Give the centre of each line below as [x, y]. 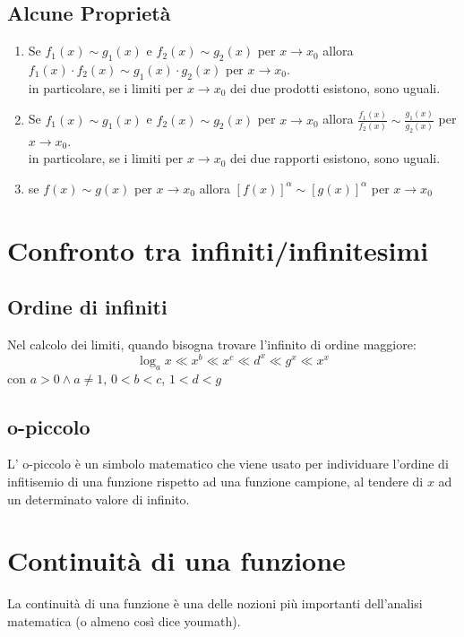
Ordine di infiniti [87, 307]
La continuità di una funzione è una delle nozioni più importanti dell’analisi [215, 603]
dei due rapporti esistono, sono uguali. [335, 158]
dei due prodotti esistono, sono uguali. [335, 87]
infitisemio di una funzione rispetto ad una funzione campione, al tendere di [215, 482]
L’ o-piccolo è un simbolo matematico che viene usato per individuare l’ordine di [228, 464]
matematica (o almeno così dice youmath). [124, 620]
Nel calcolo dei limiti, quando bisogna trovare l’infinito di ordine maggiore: [212, 344]
